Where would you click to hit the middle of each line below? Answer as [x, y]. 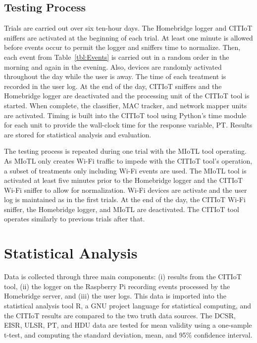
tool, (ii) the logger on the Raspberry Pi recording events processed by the [117, 286]
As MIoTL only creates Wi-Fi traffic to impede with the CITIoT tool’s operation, [128, 160]
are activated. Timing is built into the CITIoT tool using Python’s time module [125, 115]
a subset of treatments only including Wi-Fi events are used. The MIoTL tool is [125, 170]
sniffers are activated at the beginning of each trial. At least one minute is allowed [128, 37]
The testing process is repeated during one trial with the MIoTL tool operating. [125, 151]
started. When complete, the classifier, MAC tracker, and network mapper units [126, 105]
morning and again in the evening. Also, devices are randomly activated [113, 66]
